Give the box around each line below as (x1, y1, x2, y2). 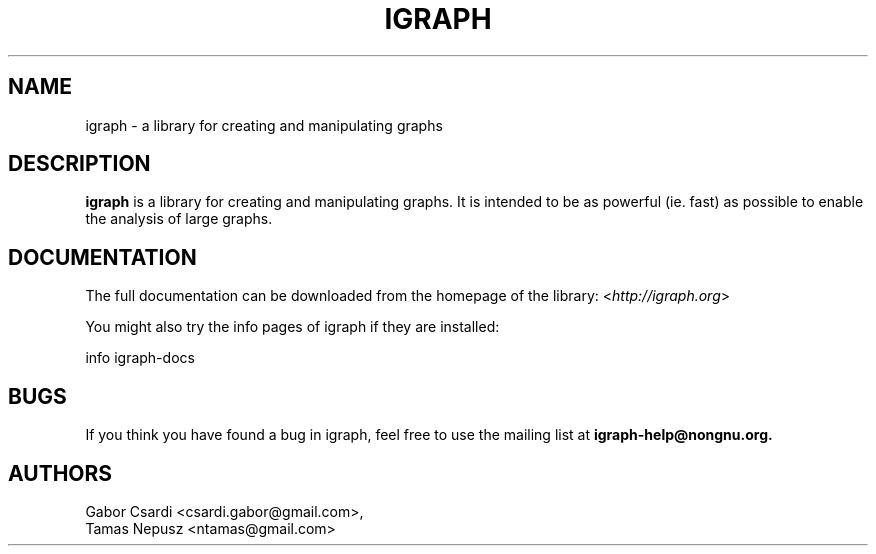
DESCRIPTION (8, 151, 151, 177)
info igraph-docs (85, 349, 195, 367)
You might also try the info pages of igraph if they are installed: (85, 318, 500, 336)
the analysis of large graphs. (85, 210, 273, 228)
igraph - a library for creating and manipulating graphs (85, 116, 443, 134)
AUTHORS (8, 460, 113, 486)
